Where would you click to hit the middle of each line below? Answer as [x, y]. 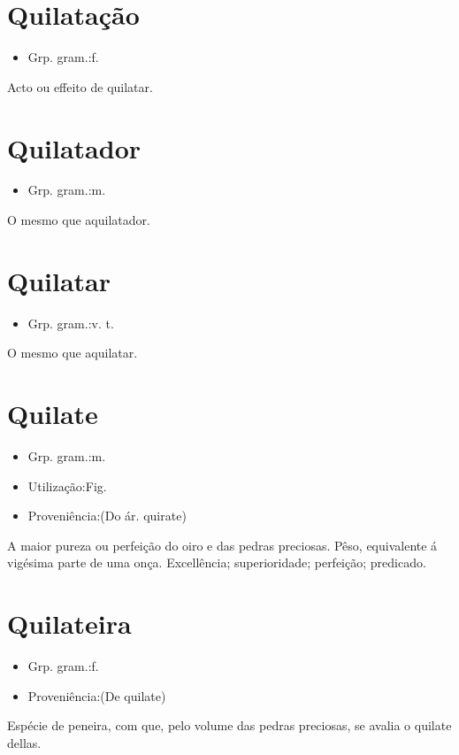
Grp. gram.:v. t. [71, 323]
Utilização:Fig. [67, 485]
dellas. [24, 742]
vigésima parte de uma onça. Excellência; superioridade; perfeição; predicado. [217, 562]
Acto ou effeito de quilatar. [80, 86]
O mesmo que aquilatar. [73, 353]
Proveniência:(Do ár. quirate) [107, 516]
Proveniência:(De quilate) [97, 695]
